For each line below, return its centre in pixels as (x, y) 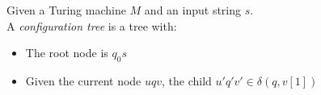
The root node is (67, 53)
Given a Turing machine (66, 10)
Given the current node (83, 80)
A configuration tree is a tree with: (92, 25)
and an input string (193, 10)
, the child (187, 80)
